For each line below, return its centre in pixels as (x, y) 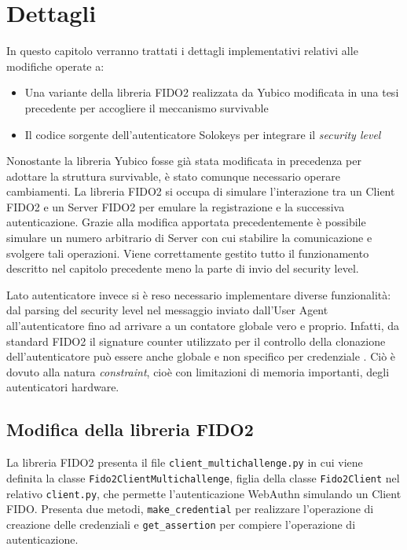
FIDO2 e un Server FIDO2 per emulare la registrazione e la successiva (176, 206)
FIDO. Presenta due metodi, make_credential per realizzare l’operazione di (190, 509)
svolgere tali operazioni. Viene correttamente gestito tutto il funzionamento (188, 253)
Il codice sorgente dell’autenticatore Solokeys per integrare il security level (203, 134)
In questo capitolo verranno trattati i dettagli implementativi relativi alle (182, 51)
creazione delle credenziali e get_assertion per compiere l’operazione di (181, 524)
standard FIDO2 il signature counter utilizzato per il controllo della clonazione (196, 341)
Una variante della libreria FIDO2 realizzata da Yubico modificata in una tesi (212, 92)
